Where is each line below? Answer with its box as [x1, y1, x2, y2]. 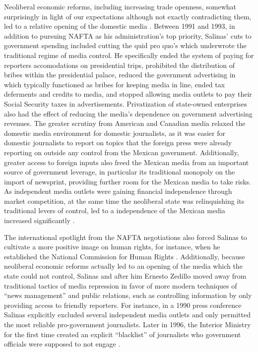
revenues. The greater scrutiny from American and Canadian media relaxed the [4, 118, 246, 128]
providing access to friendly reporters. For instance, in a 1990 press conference [4, 299, 242, 310]
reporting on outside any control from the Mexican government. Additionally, [4, 147, 239, 157]
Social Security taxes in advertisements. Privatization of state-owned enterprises [4, 98, 247, 109]
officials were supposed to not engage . [4, 339, 121, 349]
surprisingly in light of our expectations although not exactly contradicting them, [4, 11, 252, 21]
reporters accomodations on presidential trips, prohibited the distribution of [4, 59, 235, 70]
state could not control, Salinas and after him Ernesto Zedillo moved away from [4, 271, 247, 281]
